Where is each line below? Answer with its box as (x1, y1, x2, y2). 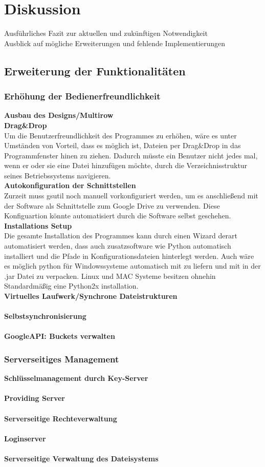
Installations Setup (4, 220, 72, 231)
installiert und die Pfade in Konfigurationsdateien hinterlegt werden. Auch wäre (4, 250, 254, 261)
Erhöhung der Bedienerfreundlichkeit (4, 90, 161, 103)
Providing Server (4, 393, 65, 403)
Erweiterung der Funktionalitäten (4, 63, 186, 78)
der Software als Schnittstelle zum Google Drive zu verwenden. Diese (4, 200, 220, 211)
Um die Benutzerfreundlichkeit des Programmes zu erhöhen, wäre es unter (4, 130, 237, 140)
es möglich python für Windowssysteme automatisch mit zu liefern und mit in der (4, 260, 261, 271)
